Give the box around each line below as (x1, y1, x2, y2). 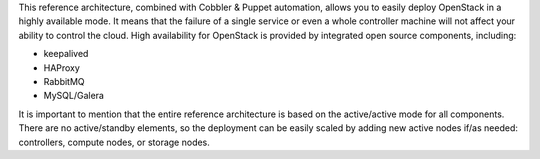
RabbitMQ (43, 75, 85, 87)
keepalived (43, 48, 89, 60)
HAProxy (43, 61, 80, 74)
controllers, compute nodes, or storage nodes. (18, 136, 210, 148)
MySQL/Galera (43, 90, 105, 102)
